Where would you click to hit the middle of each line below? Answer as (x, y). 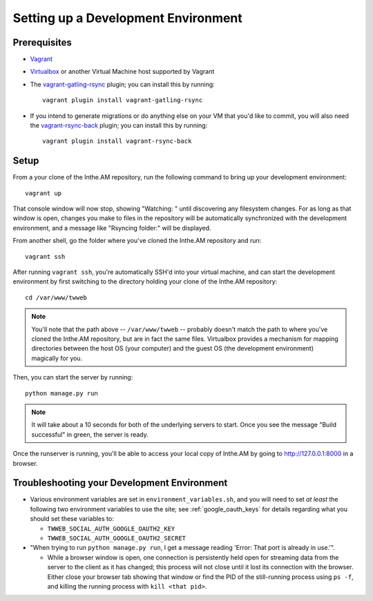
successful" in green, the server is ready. (90, 434)
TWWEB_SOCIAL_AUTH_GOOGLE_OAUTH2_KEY (111, 529)
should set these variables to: (72, 519)
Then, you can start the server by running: (73, 377)
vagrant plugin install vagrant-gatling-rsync (123, 100)
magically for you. (57, 358)
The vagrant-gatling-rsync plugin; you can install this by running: (123, 84)
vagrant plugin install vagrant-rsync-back (117, 141)
